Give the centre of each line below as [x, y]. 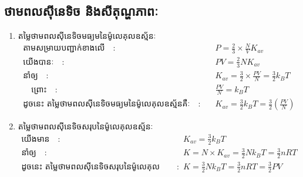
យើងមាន [36, 139]
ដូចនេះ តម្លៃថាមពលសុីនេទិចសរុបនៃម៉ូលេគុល [90, 167]
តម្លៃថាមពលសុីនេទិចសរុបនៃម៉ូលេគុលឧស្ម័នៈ [85, 126]
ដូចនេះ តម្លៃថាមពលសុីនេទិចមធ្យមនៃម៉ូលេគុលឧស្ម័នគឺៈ [107, 104]
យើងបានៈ [38, 62]
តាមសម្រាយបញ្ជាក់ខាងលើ [64, 49]
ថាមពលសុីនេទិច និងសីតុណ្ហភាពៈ [81, 11]
